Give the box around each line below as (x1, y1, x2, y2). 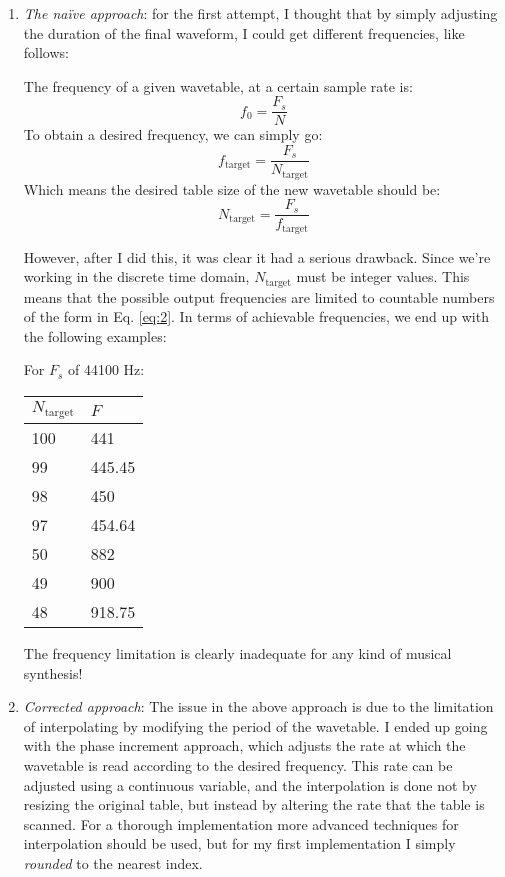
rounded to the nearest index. (23, 852, 203, 873)
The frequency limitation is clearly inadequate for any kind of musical (23, 643, 452, 664)
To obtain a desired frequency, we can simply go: (23, 124, 323, 145)
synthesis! (23, 662, 83, 683)
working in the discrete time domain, (23, 266, 250, 287)
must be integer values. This (296, 266, 470, 287)
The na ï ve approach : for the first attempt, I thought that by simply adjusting (23, 3, 498, 23)
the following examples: (23, 325, 167, 346)
